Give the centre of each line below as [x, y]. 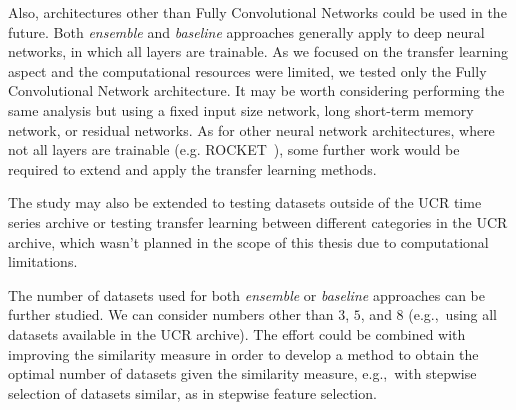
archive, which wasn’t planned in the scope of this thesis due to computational [248, 241]
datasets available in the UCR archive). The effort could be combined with [237, 333]
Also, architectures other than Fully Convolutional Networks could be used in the [257, 12]
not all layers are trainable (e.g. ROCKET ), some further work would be [234, 149]
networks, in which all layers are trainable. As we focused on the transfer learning [258, 51]
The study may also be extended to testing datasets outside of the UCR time [245, 202]
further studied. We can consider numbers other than [171, 314]
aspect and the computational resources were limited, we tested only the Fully [247, 70]
